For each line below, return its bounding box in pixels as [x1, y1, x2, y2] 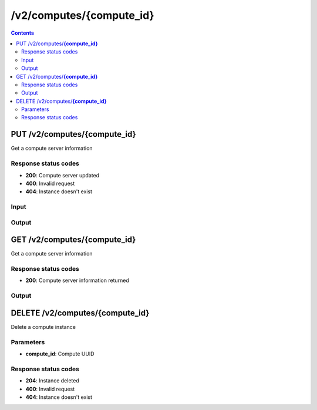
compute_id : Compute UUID [25, 350, 95, 358]
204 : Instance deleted [25, 377, 79, 384]
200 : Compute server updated [25, 172, 100, 179]
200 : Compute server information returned [25, 277, 129, 284]
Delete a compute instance [11, 323, 76, 330]
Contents [11, 29, 35, 36]
